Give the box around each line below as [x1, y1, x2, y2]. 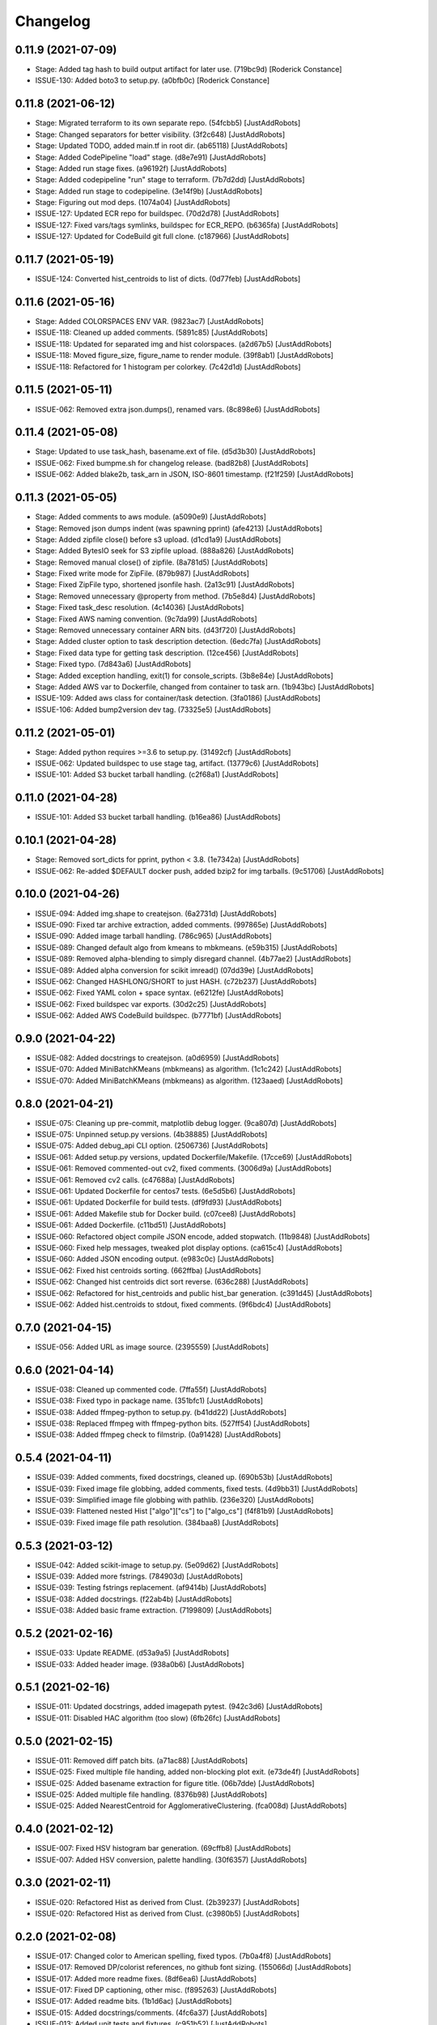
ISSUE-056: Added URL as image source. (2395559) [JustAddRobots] [35, 1341, 269, 1352]
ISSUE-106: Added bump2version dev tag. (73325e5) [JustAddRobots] [35, 705, 271, 714]
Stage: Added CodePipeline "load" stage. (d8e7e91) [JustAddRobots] [35, 152, 266, 162]
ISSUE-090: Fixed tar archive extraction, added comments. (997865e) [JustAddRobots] [35, 919, 327, 929]
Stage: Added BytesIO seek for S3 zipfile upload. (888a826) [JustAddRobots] [35, 546, 295, 556]
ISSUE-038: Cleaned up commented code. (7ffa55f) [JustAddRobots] [35, 1384, 267, 1394]
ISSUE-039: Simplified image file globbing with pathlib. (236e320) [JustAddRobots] [35, 1495, 315, 1504]
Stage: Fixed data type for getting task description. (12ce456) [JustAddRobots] [35, 648, 299, 658]
